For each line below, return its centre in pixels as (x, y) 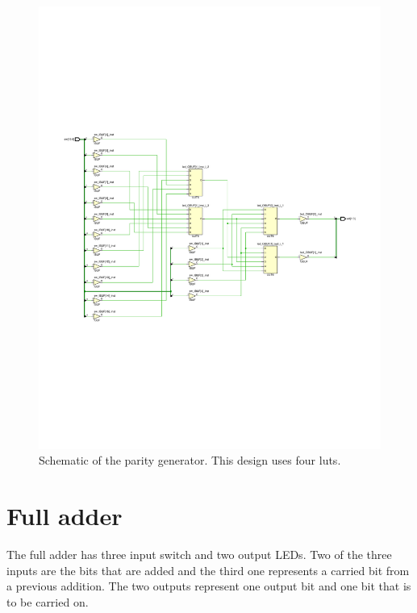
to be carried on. (48, 601)
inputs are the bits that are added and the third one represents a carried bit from (208, 570)
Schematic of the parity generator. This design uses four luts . (190, 460)
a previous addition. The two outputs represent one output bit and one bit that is (209, 586)
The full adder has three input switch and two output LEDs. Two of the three (199, 555)
